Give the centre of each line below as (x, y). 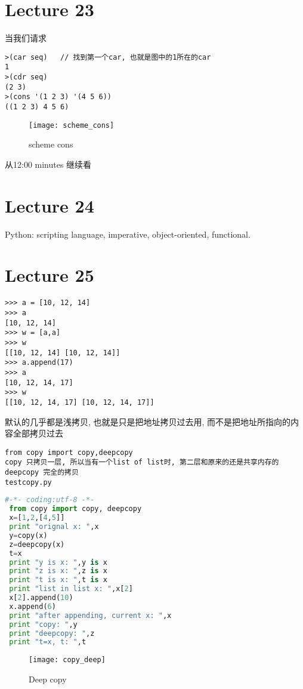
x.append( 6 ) (33, 606)
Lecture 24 (50, 205)
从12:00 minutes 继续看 (48, 164)
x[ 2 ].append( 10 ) (41, 598)
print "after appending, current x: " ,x (90, 615)
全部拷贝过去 (38, 433)
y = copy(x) (28, 535)
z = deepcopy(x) (37, 544)
